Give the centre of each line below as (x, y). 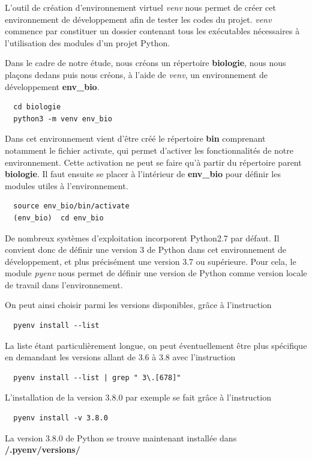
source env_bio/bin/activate (71, 206)
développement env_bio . (52, 86)
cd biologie (37, 107)
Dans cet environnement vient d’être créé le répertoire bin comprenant (135, 138)
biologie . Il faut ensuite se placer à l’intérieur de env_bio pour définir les (143, 174)
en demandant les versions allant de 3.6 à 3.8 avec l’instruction (120, 357)
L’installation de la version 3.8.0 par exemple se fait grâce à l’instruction (138, 397)
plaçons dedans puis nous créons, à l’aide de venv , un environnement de (136, 74)
